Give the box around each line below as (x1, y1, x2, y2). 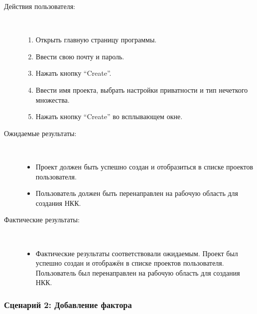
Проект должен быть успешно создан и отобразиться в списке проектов (35, 161, 254, 171)
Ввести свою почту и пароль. (35, 51, 125, 61)
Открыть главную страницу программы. (35, 34, 157, 45)
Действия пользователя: (4, 1, 76, 11)
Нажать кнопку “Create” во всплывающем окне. (35, 111, 183, 122)
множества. (35, 94, 70, 105)
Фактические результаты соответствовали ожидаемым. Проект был (35, 248, 238, 258)
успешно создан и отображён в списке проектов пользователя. (35, 258, 224, 268)
